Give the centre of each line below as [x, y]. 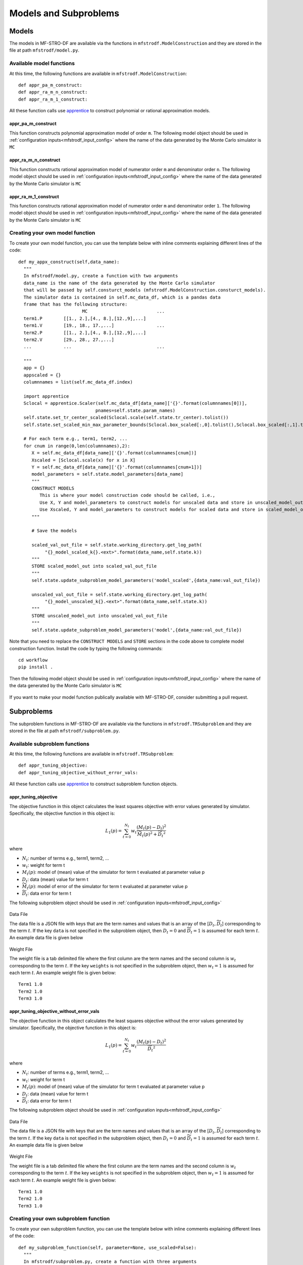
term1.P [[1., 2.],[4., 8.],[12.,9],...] [85, 318]
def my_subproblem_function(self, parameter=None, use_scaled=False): [108, 1248]
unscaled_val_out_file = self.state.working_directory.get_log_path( [119, 594]
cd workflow [33, 660]
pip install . [36, 667]
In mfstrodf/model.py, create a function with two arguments [101, 276]
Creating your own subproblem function [60, 1218]
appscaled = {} [42, 375]
